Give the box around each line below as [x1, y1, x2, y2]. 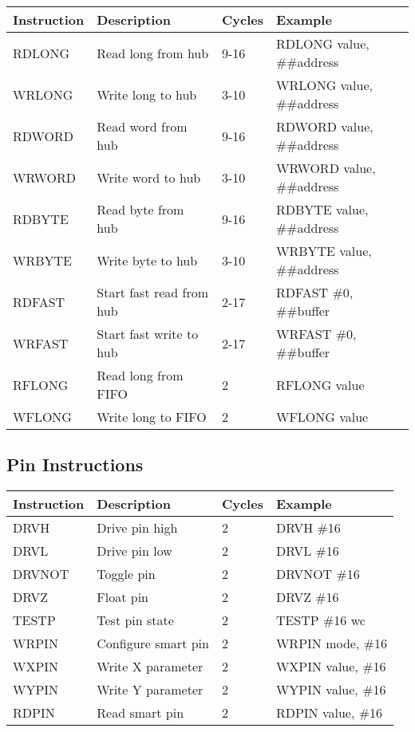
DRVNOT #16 [275, 565, 360, 584]
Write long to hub [97, 85, 197, 104]
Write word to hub [97, 167, 201, 187]
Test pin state [97, 611, 174, 630]
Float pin [97, 588, 148, 607]
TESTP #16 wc [275, 611, 366, 630]
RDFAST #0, [275, 283, 354, 301]
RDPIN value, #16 [275, 703, 383, 722]
